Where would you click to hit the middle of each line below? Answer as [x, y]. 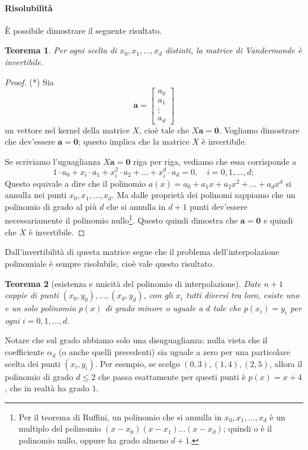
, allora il [286, 363]
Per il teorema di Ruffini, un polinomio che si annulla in [120, 417]
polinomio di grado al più [51, 206]
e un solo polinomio [40, 308]
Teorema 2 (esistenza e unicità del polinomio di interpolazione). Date [133, 283]
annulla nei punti [36, 195]
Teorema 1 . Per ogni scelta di [61, 50]
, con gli [158, 295]
